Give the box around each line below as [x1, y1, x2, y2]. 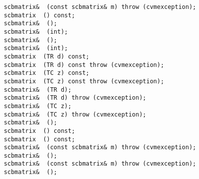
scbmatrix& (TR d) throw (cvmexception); [3, 94, 146, 102]
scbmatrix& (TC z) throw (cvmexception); [3, 111, 146, 118]
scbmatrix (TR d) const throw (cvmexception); [3, 61, 164, 68]
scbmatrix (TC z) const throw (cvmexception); [3, 77, 164, 85]
